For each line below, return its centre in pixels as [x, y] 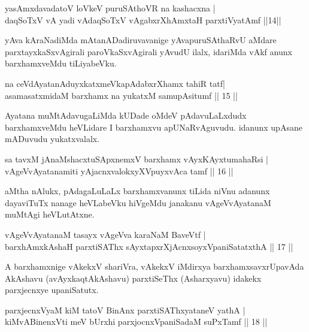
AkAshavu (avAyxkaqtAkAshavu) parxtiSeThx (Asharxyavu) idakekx [133, 278]
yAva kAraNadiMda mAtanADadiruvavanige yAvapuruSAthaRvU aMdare [141, 40]
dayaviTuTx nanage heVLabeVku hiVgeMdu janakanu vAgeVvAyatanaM [138, 202]
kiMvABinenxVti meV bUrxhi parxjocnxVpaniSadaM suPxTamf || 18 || [136, 322]
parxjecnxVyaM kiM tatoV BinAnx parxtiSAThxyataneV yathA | [125, 310]
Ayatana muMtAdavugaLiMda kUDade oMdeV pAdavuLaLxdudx [126, 115]
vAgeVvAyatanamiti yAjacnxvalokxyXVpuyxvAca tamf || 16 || [119, 170]
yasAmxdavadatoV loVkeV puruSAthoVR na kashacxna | [110, 8]
